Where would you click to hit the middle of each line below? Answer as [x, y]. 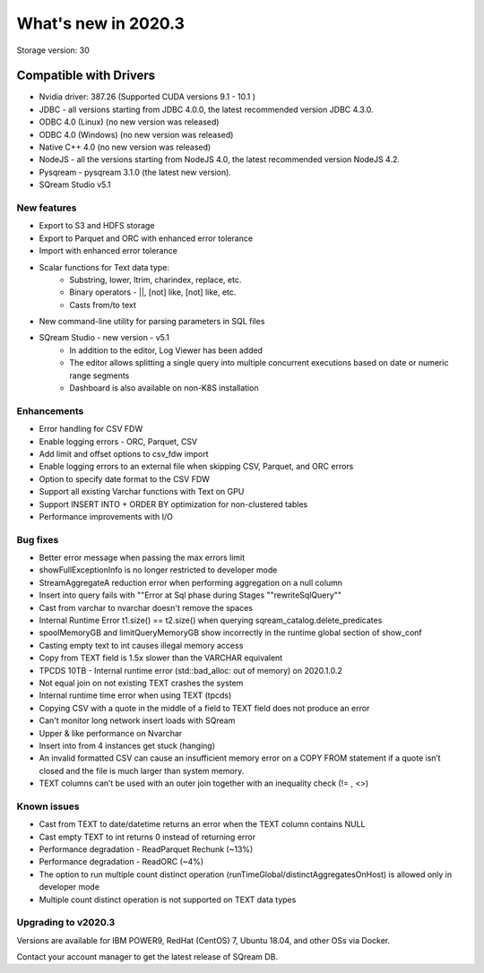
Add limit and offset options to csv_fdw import [124, 453]
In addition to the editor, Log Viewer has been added [166, 350]
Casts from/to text [103, 305]
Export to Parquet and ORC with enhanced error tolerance [146, 238]
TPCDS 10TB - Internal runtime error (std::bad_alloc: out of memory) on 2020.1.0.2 [190, 670]
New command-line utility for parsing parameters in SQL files [152, 322]
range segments [99, 375]
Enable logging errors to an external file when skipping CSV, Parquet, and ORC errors [196, 467]
